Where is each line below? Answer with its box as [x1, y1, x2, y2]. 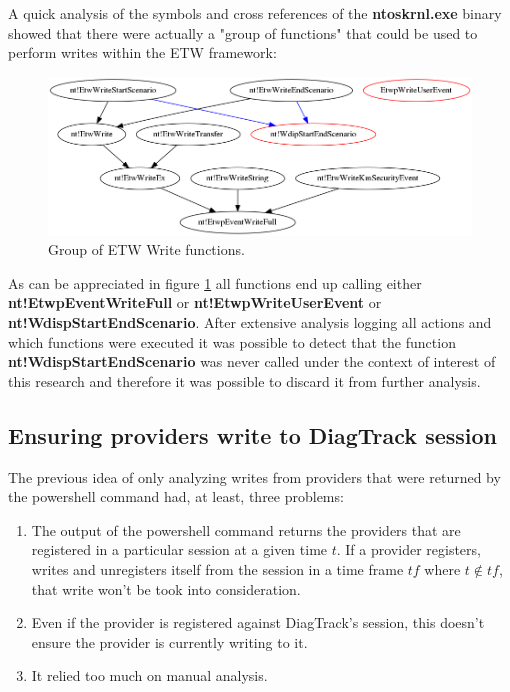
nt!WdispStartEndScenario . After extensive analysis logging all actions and [8, 312, 492, 333]
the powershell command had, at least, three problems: [8, 486, 344, 507]
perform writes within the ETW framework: [8, 42, 277, 63]
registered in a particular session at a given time [31, 539, 328, 560]
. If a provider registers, [336, 539, 481, 560]
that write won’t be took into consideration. [31, 578, 301, 599]
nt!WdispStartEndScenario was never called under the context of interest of [8, 351, 496, 372]
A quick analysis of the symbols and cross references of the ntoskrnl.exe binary [8, 3, 502, 23]
